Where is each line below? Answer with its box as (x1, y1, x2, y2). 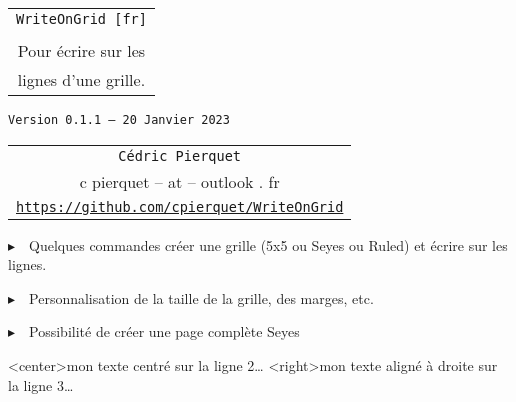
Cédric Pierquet (118, 147, 242, 164)
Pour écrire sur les (17, 39, 146, 62)
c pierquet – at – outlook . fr (79, 169, 280, 193)
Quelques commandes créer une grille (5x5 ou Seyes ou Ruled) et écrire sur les (29, 234, 508, 255)
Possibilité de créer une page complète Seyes (29, 321, 300, 342)
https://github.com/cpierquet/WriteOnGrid (16, 198, 344, 215)
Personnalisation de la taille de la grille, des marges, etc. (29, 287, 374, 308)
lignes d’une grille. (17, 68, 146, 91)
